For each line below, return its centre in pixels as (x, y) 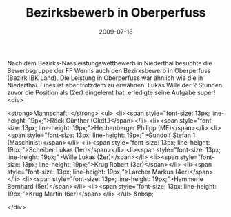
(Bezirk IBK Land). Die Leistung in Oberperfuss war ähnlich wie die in (105, 78)
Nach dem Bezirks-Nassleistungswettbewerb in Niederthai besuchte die (110, 63)
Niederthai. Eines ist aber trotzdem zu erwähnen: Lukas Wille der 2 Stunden (115, 85)
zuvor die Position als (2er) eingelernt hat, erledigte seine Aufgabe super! (111, 92)
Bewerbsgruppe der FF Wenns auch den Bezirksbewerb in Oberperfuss (109, 70)
